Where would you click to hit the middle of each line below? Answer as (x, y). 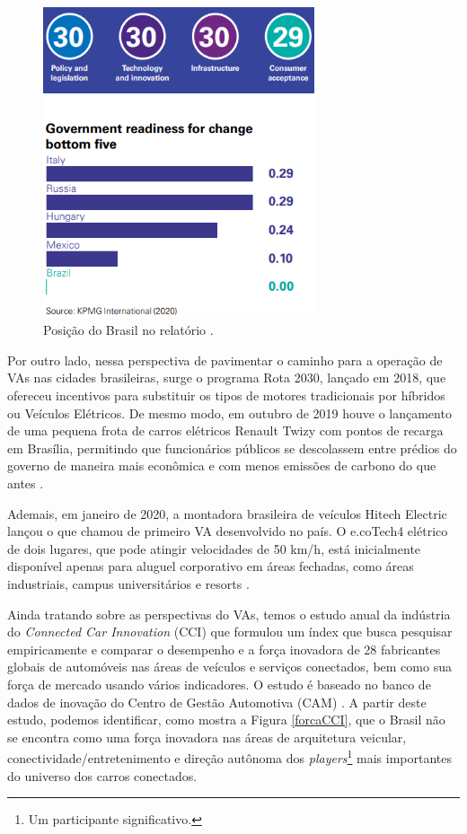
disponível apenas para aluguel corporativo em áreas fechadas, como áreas (211, 566)
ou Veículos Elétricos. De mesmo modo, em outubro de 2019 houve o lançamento (229, 413)
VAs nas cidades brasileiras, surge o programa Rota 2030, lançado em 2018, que (227, 377)
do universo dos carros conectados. (102, 775)
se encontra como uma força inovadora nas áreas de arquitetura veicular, (207, 737)
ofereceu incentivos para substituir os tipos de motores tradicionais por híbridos (226, 395)
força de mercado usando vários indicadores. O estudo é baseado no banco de (219, 684)
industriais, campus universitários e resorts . (128, 583)
